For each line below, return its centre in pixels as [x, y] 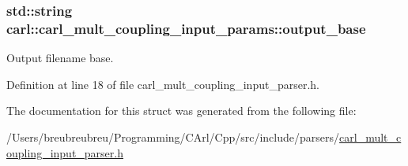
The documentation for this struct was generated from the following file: [181, 111]
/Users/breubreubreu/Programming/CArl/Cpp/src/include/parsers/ [173, 136]
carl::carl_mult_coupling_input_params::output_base [186, 28]
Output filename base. [60, 58]
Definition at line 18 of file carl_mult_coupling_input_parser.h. [163, 84]
